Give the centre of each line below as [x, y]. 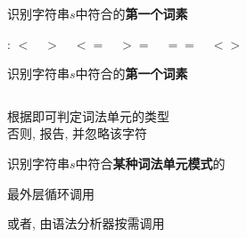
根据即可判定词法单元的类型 [88, 115]
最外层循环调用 [51, 193]
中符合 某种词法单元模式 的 [150, 163]
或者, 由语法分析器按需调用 [86, 223]
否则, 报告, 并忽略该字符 [78, 133]
